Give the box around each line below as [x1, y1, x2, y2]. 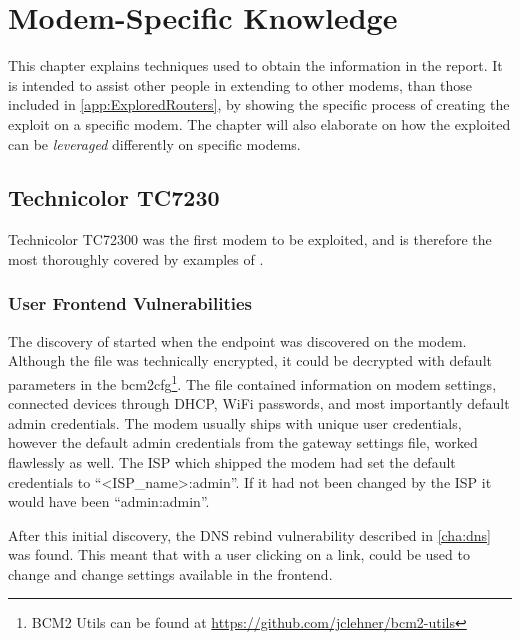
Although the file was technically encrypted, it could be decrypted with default [8, 350, 492, 371]
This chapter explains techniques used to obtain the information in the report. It [8, 55, 503, 76]
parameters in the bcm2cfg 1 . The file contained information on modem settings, [8, 370, 497, 394]
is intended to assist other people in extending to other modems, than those [8, 74, 473, 95]
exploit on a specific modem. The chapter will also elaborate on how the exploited [8, 113, 511, 134]
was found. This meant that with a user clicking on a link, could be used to [8, 544, 470, 565]
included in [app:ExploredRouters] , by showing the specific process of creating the [8, 94, 510, 115]
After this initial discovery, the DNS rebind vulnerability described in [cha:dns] [8, 524, 492, 545]
